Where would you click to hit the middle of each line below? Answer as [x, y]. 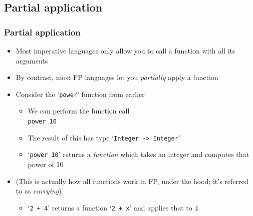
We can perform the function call [79, 111]
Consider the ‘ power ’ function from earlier [80, 94]
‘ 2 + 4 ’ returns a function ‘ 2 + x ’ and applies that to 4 [113, 207]
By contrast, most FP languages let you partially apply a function [117, 77]
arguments [32, 60]
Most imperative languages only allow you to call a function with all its [125, 50]
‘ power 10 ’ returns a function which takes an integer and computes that [138, 154]
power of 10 [46, 164]
